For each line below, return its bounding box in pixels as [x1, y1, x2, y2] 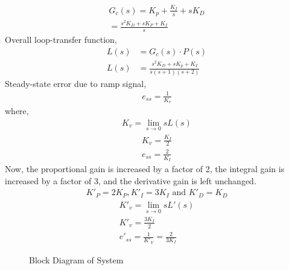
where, [5, 104, 29, 117]
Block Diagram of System [29, 253, 124, 266]
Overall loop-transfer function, [5, 33, 117, 46]
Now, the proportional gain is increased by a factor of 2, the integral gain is [5, 162, 285, 175]
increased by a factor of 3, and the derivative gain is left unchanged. [5, 174, 256, 187]
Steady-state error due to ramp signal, [5, 77, 147, 89]
